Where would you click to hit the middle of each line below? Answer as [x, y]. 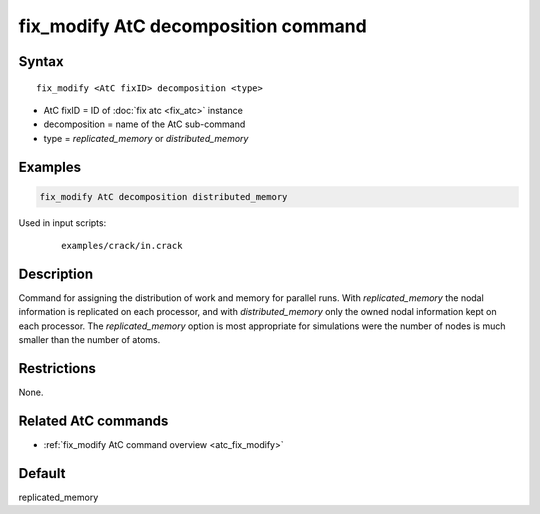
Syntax [41, 61]
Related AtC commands [93, 420]
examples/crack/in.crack [122, 246]
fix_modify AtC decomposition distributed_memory [163, 196]
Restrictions [57, 368]
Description [56, 273]
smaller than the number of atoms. [89, 340]
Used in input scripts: [62, 222]
